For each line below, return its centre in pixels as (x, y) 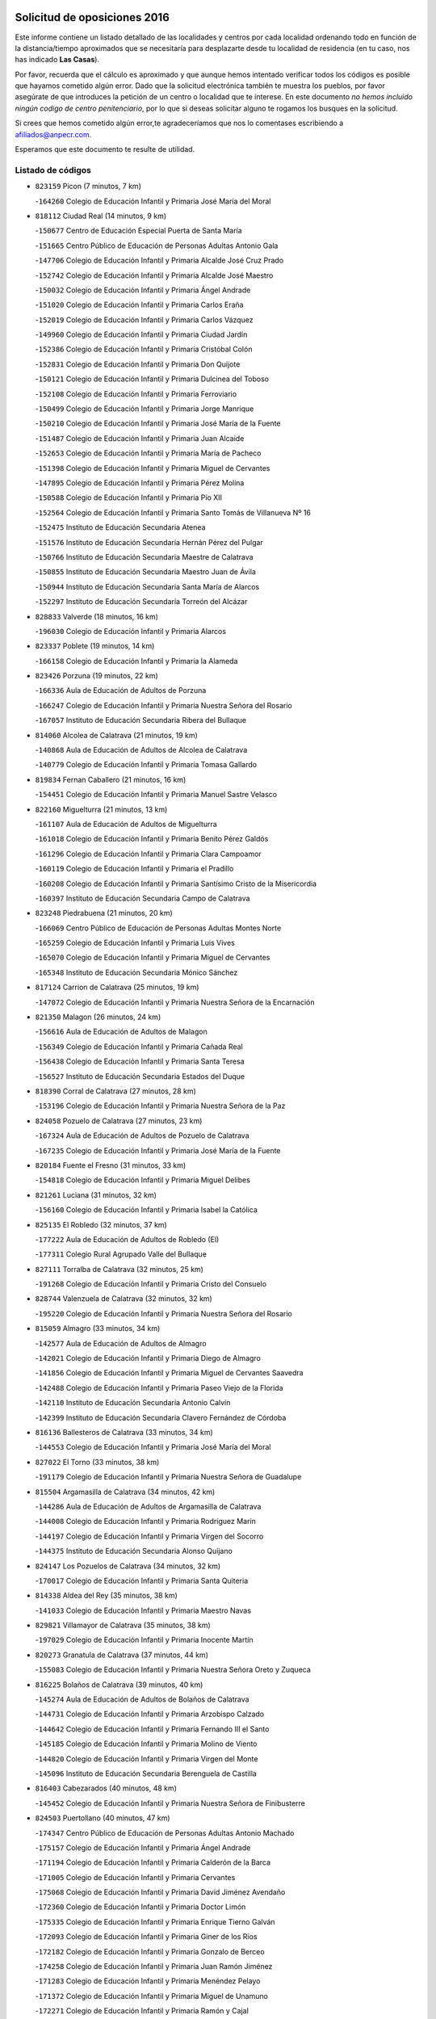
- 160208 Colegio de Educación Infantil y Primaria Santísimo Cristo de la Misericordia (176, 884)
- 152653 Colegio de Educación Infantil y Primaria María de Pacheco (148, 453)
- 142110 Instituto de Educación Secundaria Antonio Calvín (133, 1403)
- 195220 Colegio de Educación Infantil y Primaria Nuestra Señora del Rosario (163, 1313)
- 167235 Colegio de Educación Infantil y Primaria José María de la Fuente (158, 1150)
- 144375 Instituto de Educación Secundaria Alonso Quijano (134, 1551)
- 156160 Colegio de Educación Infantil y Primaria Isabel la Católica (147, 1210)
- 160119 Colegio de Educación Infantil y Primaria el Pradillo (134, 869)
